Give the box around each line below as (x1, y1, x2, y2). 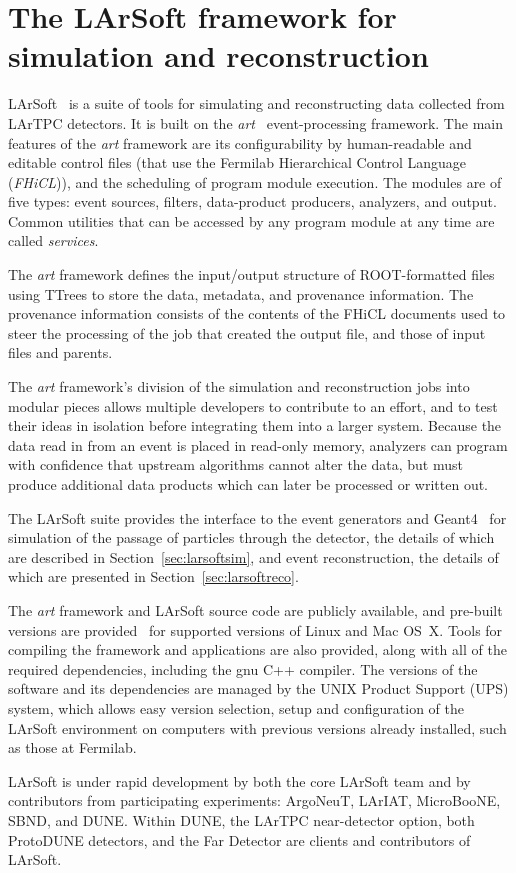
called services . (8, 230, 99, 251)
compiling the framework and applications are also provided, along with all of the (8, 639, 507, 660)
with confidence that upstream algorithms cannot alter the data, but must (8, 454, 463, 475)
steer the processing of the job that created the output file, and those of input (8, 322, 486, 343)
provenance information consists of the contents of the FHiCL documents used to (8, 303, 506, 324)
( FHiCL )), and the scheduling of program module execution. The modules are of (8, 171, 502, 192)
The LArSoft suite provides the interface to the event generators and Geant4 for (8, 507, 507, 528)
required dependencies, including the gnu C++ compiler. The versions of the (8, 658, 478, 679)
